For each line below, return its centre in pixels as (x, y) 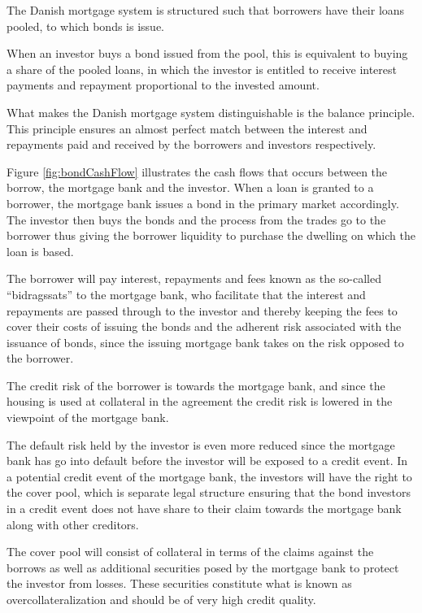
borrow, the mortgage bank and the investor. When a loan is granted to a (190, 187)
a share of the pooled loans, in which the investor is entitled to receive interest (202, 69)
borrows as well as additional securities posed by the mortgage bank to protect (203, 567)
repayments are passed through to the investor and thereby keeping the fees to (202, 310)
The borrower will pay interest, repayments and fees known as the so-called (194, 278)
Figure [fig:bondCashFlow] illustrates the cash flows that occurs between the (197, 171)
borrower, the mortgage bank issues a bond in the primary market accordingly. (203, 203)
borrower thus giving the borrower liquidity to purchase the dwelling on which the (211, 235)
